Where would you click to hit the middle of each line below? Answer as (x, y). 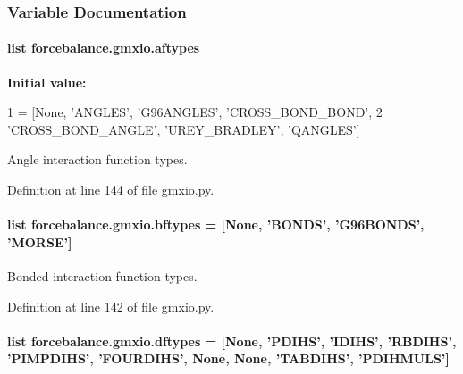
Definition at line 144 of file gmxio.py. (111, 190)
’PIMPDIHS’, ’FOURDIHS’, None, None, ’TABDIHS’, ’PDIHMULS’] (228, 358)
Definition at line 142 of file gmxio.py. (111, 306)
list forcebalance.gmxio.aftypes (104, 48)
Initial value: (47, 82)
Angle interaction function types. (97, 159)
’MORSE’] (40, 241)
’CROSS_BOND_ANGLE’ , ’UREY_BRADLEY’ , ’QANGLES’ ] (184, 129)
